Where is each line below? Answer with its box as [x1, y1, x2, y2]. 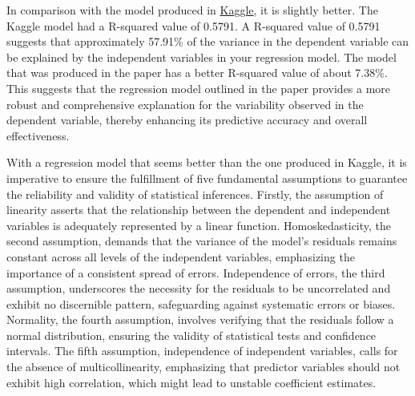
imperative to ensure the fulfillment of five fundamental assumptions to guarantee [6, 169, 408, 186]
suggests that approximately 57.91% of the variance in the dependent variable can [6, 33, 409, 50]
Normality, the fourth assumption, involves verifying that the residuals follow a [6, 311, 394, 328]
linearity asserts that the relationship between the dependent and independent [6, 201, 391, 218]
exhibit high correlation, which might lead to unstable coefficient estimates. [6, 374, 377, 390]
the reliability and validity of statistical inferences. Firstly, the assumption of [6, 185, 384, 202]
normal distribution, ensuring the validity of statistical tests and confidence [6, 326, 377, 343]
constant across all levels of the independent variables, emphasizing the [6, 248, 355, 265]
